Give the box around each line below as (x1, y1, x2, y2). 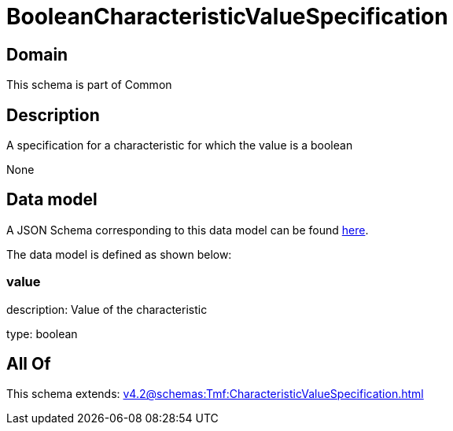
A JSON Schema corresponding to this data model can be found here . (6, 223, 369, 237)
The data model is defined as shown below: (6, 247, 232, 261)
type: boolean (6, 326, 78, 341)
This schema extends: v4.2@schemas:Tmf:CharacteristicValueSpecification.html (6, 387, 424, 401)
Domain (6, 44, 68, 64)
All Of (6, 354, 51, 374)
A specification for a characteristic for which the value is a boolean (6, 138, 353, 153)
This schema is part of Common (6, 78, 172, 92)
